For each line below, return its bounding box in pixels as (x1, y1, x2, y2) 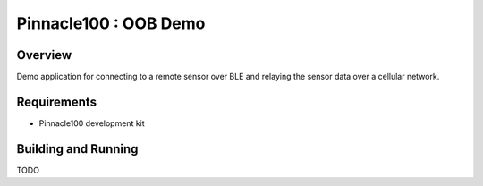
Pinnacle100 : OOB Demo (16, 13, 206, 33)
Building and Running (16, 141, 139, 156)
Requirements (16, 94, 97, 109)
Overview (16, 47, 72, 63)
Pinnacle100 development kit (38, 117, 145, 129)
